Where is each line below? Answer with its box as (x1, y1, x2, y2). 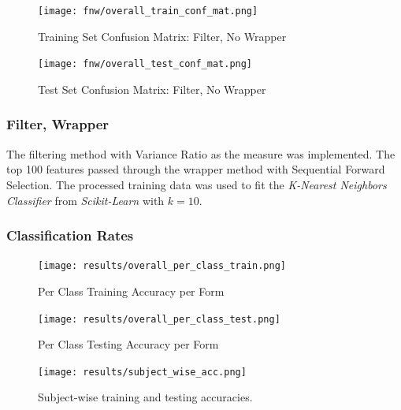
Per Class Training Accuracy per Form (38, 282, 225, 299)
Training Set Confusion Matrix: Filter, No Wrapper (38, 28, 287, 44)
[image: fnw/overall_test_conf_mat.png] (38, 58, 253, 70)
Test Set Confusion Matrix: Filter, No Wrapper (38, 80, 266, 97)
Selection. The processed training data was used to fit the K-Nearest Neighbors (6, 176, 387, 192)
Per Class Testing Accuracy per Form (38, 336, 219, 352)
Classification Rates (6, 225, 134, 245)
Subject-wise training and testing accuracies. (38, 389, 253, 405)
